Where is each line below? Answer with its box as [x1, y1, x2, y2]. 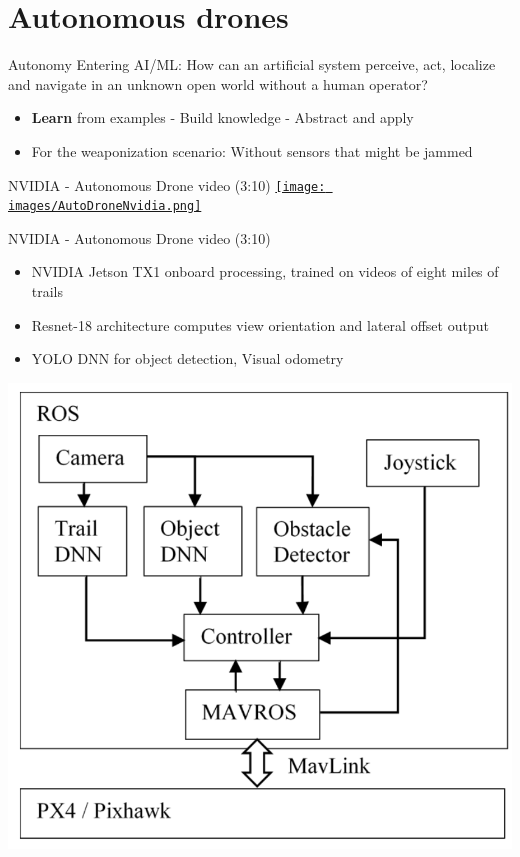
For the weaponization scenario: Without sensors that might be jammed [31, 140, 473, 161]
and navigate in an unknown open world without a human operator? [8, 73, 428, 94]
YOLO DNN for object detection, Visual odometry [31, 348, 344, 369]
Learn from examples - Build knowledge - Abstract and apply [31, 107, 414, 128]
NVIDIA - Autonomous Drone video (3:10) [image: [8, 174, 326, 195]
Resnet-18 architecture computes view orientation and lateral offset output [31, 314, 489, 335]
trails [31, 281, 64, 301]
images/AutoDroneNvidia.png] [8, 199, 202, 214]
